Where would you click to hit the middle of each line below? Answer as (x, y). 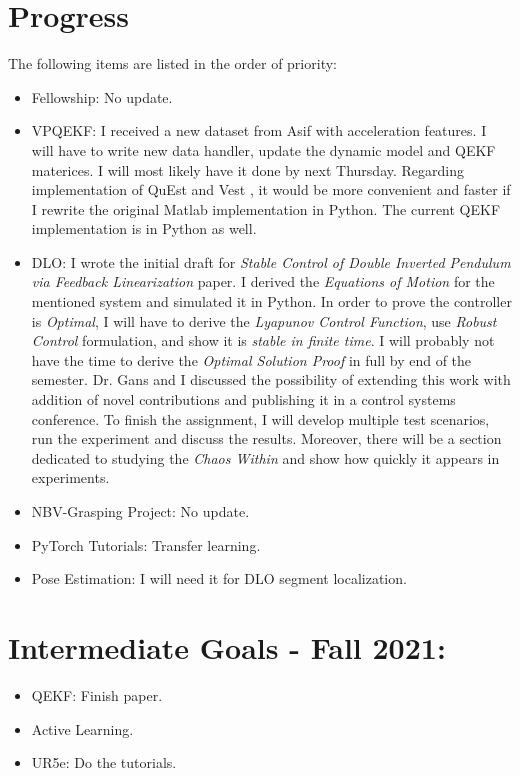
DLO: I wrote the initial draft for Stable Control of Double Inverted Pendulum (271, 261)
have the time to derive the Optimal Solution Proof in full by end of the (251, 359)
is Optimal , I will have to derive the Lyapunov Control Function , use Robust (264, 320)
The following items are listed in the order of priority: (172, 63)
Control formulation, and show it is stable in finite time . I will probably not (263, 340)
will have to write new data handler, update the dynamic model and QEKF (263, 149)
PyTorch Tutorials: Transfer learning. (146, 544)
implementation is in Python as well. (144, 228)
